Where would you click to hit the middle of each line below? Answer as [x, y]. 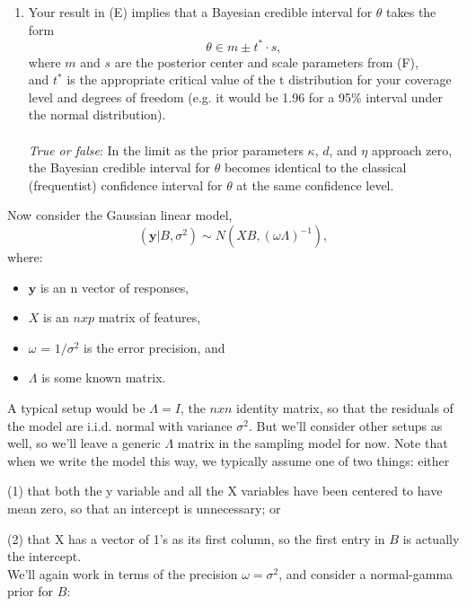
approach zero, [412, 149]
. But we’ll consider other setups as [345, 425]
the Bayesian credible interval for [119, 167]
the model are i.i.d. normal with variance [120, 425]
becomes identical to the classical [315, 167]
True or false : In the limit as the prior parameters [166, 149]
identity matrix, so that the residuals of [345, 408]
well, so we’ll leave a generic [84, 443]
